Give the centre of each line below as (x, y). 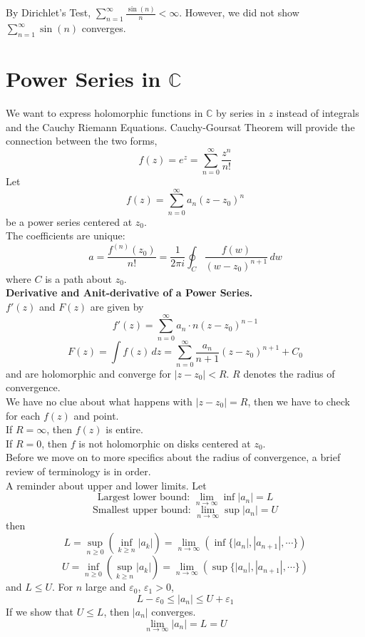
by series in (241, 113)
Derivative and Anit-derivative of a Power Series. (129, 292)
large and (106, 587)
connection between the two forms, (82, 141)
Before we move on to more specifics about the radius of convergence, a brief (173, 457)
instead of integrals (318, 113)
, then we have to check (299, 401)
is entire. (124, 429)
